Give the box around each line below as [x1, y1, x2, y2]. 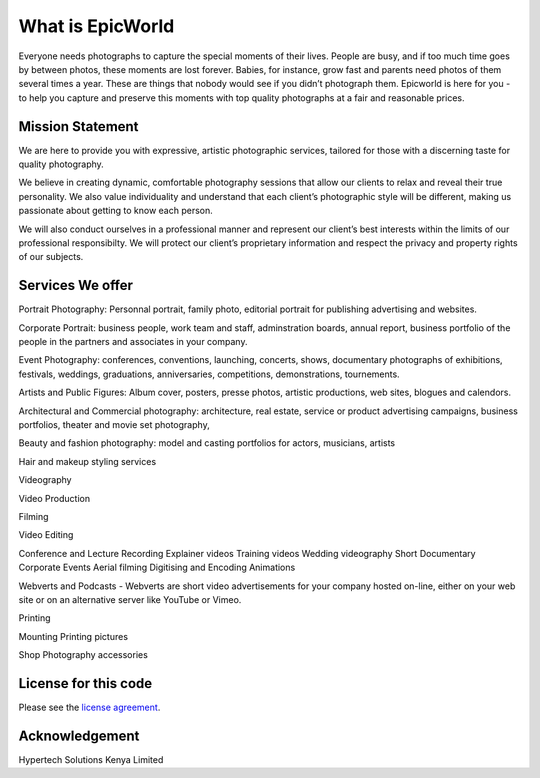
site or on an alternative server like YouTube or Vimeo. [18, 593, 242, 605]
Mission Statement [18, 118, 139, 135]
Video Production [18, 492, 90, 504]
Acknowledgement [18, 727, 140, 744]
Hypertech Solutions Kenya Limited [18, 753, 164, 765]
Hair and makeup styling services [18, 455, 157, 467]
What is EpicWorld [18, 15, 175, 37]
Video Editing [18, 529, 74, 541]
